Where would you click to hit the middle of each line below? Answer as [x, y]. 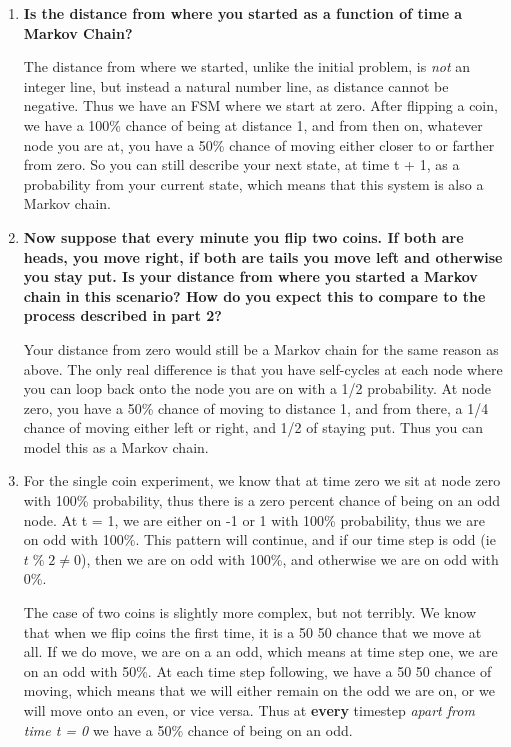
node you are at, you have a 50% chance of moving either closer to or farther [259, 144]
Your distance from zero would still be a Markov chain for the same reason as [261, 348]
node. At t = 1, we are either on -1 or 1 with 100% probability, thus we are [254, 519]
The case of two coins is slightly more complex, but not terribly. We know [250, 612]
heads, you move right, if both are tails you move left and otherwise [263, 256]
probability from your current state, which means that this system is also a [253, 183]
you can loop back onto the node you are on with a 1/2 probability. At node [257, 388]
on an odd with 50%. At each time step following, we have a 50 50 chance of [257, 670]
